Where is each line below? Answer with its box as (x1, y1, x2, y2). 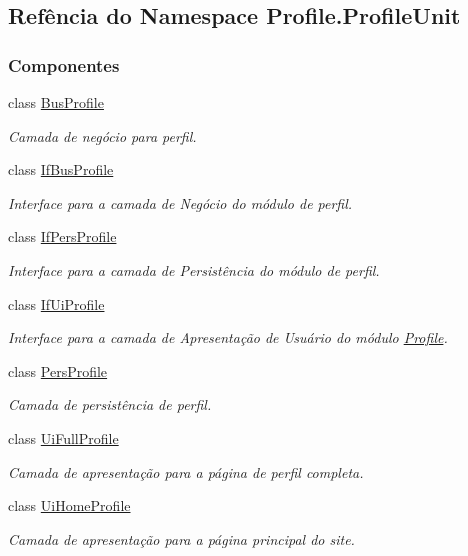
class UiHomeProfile (8, 495, 131, 516)
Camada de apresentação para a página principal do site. (8, 528, 355, 549)
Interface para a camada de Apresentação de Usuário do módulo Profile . (8, 327, 448, 348)
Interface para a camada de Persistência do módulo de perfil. (8, 259, 380, 280)
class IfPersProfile (8, 226, 117, 247)
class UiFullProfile (8, 427, 119, 448)
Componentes (8, 52, 120, 77)
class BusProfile (8, 92, 104, 112)
